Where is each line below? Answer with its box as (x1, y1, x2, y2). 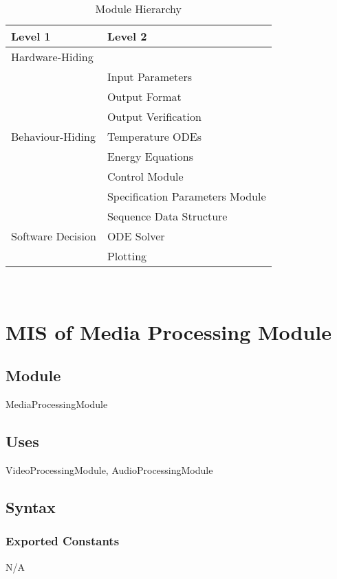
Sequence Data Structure (107, 208, 228, 224)
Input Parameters (107, 69, 192, 84)
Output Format (107, 89, 182, 104)
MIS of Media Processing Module (6, 317, 332, 345)
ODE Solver (107, 228, 165, 244)
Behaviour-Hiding (11, 128, 96, 144)
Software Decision (11, 228, 96, 244)
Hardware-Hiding (11, 49, 94, 65)
